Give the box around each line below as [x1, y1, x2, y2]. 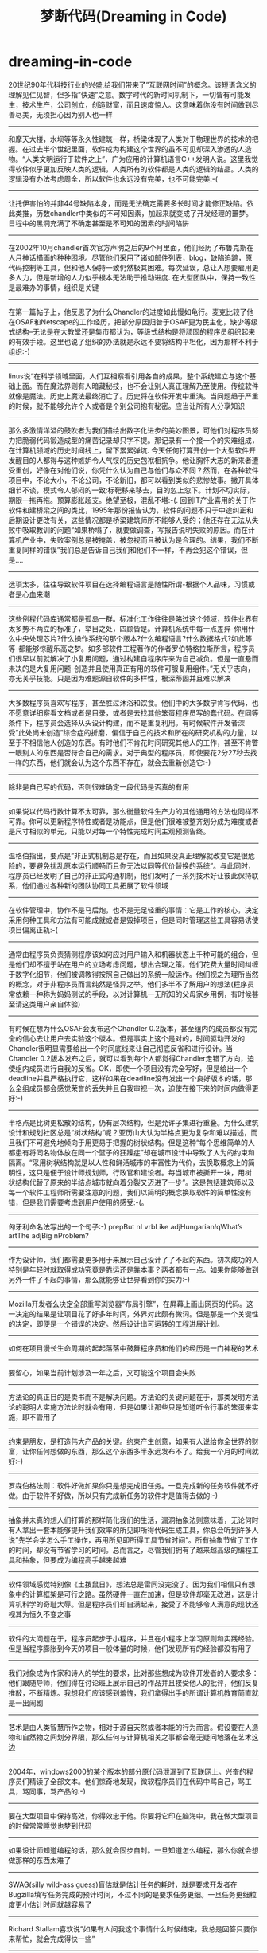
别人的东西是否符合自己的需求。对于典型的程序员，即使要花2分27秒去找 [21, 747, 257, 757]
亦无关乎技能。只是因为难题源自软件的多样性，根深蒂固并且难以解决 [8, 673, 231, 683]
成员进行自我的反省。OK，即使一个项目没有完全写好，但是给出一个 [29, 1063, 249, 1073]
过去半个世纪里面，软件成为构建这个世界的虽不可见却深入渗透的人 [29, 144, 245, 154]
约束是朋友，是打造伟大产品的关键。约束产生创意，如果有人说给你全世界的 [8, 1436, 252, 1446]
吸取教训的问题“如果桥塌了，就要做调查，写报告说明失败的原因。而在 [21, 525, 249, 535]
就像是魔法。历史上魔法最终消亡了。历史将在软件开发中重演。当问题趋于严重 [8, 391, 259, 401]
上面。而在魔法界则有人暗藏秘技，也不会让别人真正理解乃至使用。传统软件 [14, 381, 259, 390]
